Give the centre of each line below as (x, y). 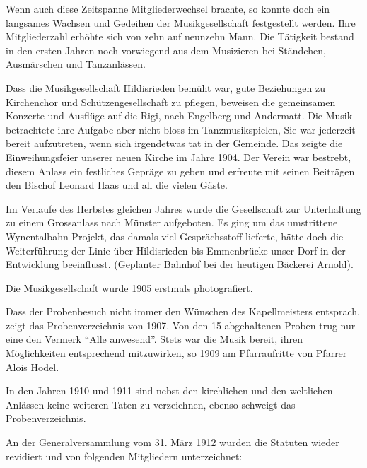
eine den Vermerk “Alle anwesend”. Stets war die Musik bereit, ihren (155, 339)
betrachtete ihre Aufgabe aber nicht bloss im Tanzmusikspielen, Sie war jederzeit (181, 129)
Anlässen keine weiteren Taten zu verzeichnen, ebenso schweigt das (151, 404)
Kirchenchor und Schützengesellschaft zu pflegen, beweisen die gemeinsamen (171, 101)
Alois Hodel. (33, 367)
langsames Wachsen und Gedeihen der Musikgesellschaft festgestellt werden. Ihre (181, 22)
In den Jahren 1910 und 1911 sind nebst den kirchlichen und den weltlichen (169, 391)
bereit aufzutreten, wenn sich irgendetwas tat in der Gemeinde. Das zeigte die (174, 143)
